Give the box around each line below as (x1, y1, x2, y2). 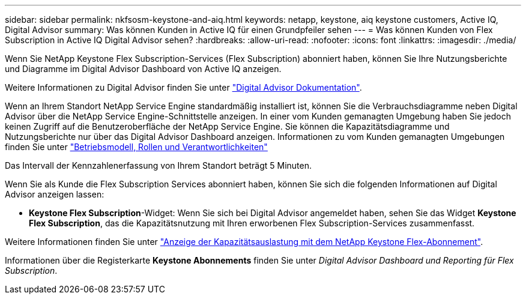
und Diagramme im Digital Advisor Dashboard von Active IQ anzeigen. (5, 64, 282, 74)
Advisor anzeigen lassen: (5, 189, 104, 199)
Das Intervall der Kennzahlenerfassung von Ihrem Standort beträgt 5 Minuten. (5, 160, 312, 171)
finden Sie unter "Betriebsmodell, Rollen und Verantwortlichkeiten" (5, 142, 268, 152)
